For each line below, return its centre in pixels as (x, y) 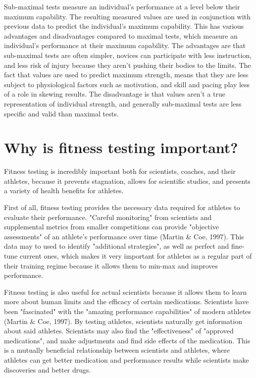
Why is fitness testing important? (121, 147)
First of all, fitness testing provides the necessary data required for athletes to (122, 207)
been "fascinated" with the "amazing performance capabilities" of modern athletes (128, 311)
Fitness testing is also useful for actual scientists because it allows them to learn (126, 292)
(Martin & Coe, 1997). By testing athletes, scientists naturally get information (123, 321)
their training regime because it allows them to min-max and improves (111, 265)
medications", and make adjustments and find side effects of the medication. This (127, 340)
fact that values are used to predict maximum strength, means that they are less (126, 75)
